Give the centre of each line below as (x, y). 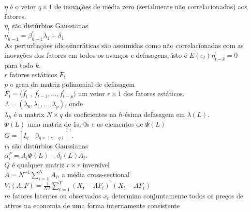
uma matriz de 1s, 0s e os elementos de (85, 123)
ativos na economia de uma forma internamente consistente (92, 205)
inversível (96, 165)
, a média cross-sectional (94, 174)
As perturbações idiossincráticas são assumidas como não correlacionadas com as (124, 45)
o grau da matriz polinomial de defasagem (72, 84)
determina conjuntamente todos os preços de (177, 196)
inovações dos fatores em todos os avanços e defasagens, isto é (96, 55)
